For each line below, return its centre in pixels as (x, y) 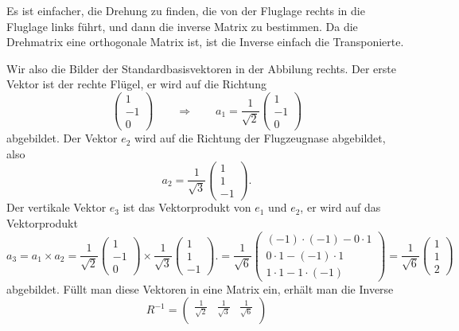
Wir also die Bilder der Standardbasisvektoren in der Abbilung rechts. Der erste (201, 68)
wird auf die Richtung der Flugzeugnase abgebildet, (260, 138)
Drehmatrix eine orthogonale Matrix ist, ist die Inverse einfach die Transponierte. (205, 42)
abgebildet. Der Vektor (62, 138)
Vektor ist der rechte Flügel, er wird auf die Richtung (136, 84)
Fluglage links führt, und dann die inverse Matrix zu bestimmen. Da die (182, 26)
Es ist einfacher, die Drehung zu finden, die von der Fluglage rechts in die (186, 10)
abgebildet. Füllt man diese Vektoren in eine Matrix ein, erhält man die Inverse (200, 288)
